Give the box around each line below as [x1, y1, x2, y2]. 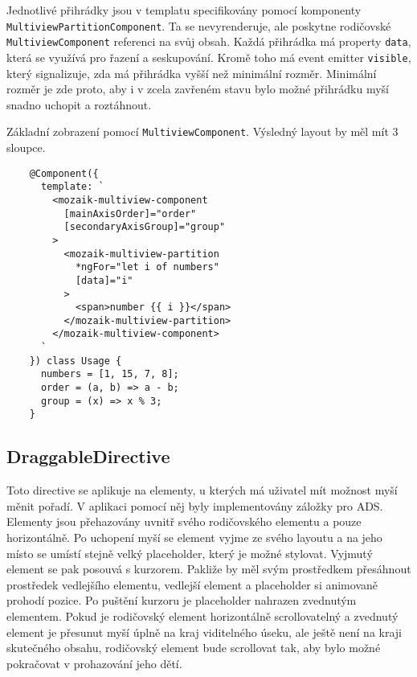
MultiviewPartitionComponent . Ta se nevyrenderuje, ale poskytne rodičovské [6, 17, 391, 34]
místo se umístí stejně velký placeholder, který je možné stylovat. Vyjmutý [6, 544, 373, 561]
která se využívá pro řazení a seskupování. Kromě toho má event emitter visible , [6, 48, 411, 65]
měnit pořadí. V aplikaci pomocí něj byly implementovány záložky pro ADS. [6, 497, 383, 514]
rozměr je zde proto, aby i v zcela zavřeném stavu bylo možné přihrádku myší [6, 80, 389, 97]
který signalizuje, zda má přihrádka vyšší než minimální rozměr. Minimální [6, 64, 377, 81]
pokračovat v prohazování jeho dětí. [6, 654, 182, 671]
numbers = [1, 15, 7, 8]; [40, 368, 179, 380]
